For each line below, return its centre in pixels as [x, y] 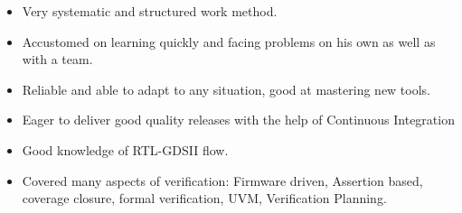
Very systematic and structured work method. [150, 11]
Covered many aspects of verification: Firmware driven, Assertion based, [222, 180]
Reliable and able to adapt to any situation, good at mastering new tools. [226, 89]
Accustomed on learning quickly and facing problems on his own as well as [229, 41]
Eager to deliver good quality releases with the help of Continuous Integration [238, 120]
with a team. [57, 59]
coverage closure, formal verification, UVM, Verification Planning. [204, 198]
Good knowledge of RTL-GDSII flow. [125, 149]
